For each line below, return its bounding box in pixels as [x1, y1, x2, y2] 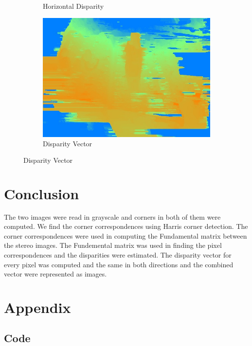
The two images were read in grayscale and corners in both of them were [4, 211, 221, 222]
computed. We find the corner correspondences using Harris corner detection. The [4, 221, 248, 231]
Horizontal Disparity [43, 1, 104, 11]
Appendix [4, 297, 71, 317]
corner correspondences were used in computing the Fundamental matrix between [4, 230, 247, 241]
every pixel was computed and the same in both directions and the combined [4, 259, 234, 269]
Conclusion [4, 183, 79, 203]
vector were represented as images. [4, 269, 107, 279]
